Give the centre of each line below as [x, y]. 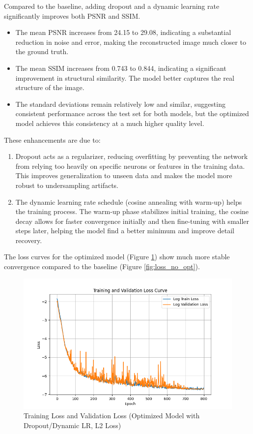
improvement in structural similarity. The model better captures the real [125, 77]
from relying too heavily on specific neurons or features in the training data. [130, 166]
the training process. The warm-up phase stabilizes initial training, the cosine [132, 211]
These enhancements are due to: [52, 139]
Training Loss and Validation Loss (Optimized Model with [112, 416]
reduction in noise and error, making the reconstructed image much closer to [131, 42]
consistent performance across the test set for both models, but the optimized [132, 113]
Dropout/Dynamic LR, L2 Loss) [72, 425]
